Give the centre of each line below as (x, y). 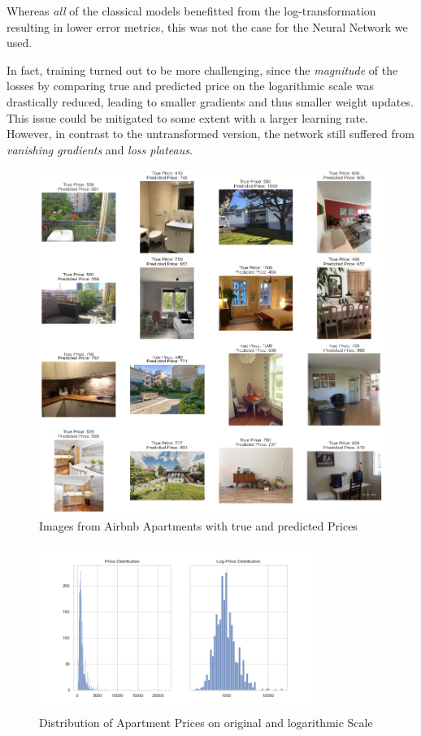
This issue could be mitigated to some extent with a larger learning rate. (187, 117)
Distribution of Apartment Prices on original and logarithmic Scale (206, 722)
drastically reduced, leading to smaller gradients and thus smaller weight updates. (210, 101)
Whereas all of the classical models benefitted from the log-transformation (191, 11)
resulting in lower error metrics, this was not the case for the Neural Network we (207, 26)
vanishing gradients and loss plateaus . (100, 149)
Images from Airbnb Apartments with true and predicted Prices (198, 525)
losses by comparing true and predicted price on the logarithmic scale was (191, 86)
